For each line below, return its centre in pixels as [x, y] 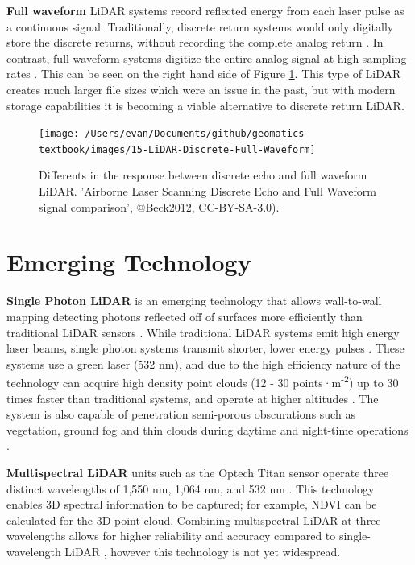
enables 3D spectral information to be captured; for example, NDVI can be [192, 504]
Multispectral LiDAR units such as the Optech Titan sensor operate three [198, 472]
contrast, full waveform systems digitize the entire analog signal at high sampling [207, 58]
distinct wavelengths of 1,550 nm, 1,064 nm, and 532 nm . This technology [191, 488]
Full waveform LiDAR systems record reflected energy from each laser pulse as [205, 10]
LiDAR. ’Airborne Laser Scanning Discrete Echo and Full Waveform [208, 191]
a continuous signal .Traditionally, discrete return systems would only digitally [200, 26]
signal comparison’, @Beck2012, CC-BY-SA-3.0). [159, 206]
